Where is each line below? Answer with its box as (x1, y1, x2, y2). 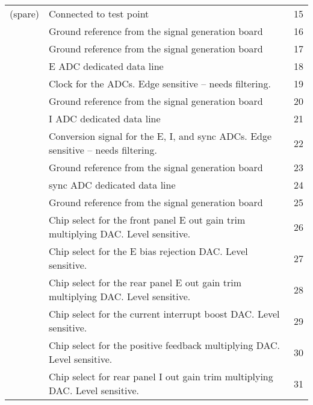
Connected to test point (49, 7, 149, 20)
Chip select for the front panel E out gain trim (49, 213, 246, 227)
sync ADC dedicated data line (49, 178, 176, 192)
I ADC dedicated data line (49, 111, 161, 125)
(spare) (10, 7, 40, 20)
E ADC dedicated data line (49, 59, 164, 73)
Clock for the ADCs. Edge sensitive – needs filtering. (49, 77, 271, 90)
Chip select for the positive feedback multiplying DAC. (49, 338, 280, 352)
